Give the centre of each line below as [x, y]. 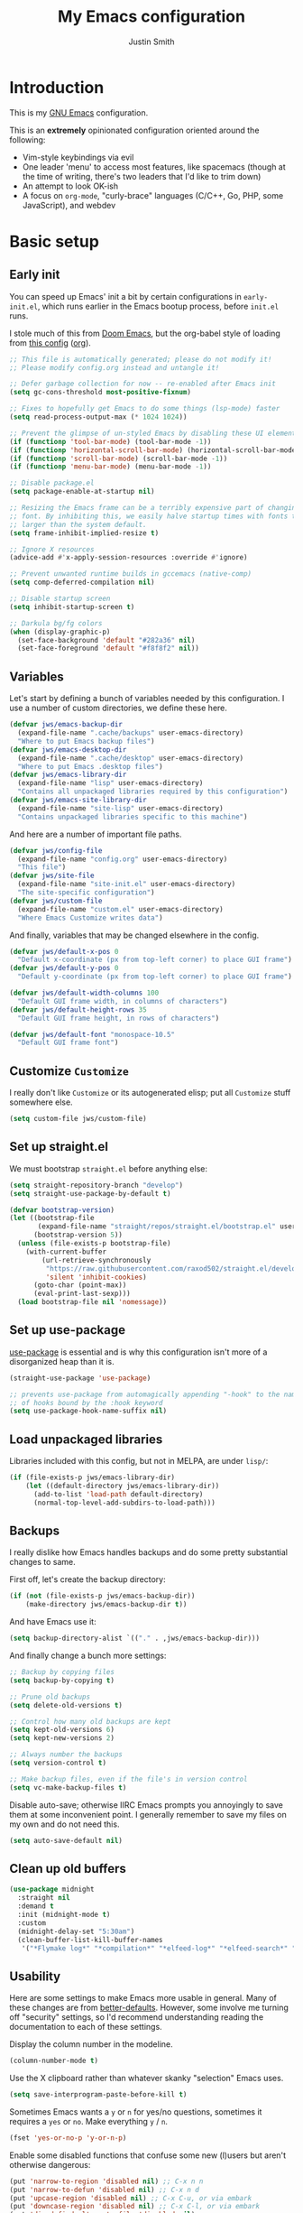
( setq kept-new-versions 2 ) [62, 1738]
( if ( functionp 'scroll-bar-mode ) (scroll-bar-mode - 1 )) [119, 458]
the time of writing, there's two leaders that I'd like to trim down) [142, 176]
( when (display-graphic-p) [60, 632]
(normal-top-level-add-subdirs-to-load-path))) [124, 1503]
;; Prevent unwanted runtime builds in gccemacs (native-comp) [131, 574]
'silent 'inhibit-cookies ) [96, 1277]
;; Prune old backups [50, 1697]
